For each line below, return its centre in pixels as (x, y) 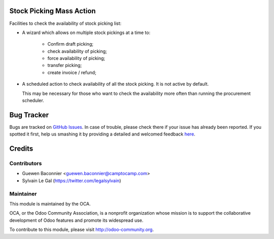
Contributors (26, 163)
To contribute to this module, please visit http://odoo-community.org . (82, 230)
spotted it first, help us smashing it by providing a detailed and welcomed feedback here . (102, 134)
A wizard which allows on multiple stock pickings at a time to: (86, 32)
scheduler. (33, 100)
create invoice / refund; (72, 72)
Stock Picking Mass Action (53, 11)
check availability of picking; (77, 51)
